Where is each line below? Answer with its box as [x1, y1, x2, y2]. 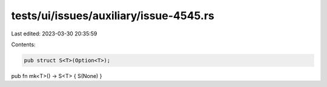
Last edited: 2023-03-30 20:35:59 [11, 30, 97, 37]
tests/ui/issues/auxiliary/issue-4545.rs [11, 9, 215, 22]
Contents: [11, 41, 36, 48]
